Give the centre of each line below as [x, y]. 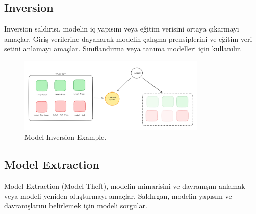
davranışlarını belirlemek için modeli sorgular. [76, 206]
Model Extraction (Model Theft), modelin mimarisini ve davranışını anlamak [125, 186]
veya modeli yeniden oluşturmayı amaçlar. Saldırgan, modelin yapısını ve [118, 195]
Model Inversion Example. [66, 137]
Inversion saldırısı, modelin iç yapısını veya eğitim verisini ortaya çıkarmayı [122, 29]
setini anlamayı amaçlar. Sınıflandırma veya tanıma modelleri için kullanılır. [123, 49]
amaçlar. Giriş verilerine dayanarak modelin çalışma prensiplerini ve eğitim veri [128, 38]
